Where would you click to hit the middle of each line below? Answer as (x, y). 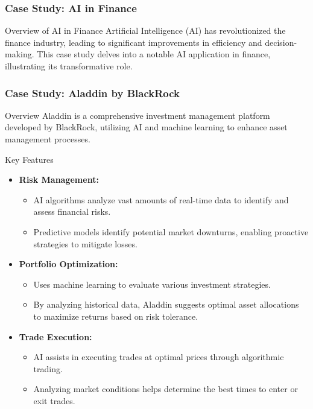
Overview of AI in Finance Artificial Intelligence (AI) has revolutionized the (145, 30)
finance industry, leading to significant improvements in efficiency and (134, 42)
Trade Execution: (55, 336)
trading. (48, 368)
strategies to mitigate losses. (85, 243)
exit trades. (54, 400)
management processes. (48, 139)
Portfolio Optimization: (68, 264)
